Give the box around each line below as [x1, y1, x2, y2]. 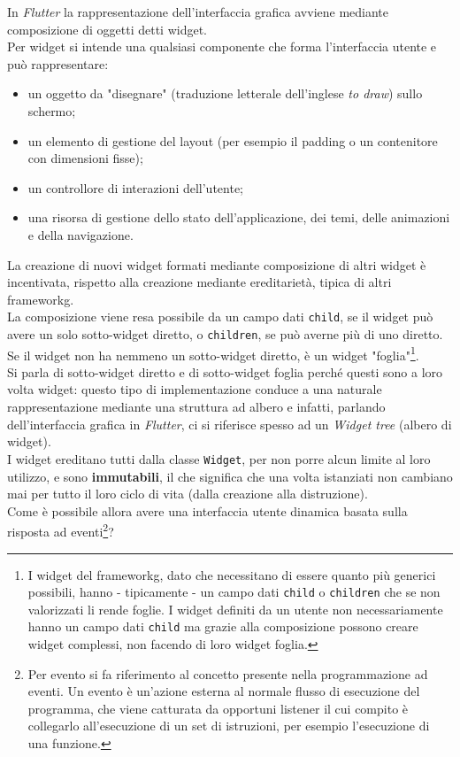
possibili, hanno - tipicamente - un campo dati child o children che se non [27, 583, 441, 601]
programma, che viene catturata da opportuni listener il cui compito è [27, 699, 409, 717]
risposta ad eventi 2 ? [7, 520, 114, 540]
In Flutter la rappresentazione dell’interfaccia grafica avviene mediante [7, 3, 389, 20]
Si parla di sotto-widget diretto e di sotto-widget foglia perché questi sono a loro [7, 362, 443, 381]
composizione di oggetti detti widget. [7, 19, 208, 38]
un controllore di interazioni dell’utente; [27, 178, 244, 197]
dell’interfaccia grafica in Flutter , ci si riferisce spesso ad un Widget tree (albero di [7, 414, 452, 433]
